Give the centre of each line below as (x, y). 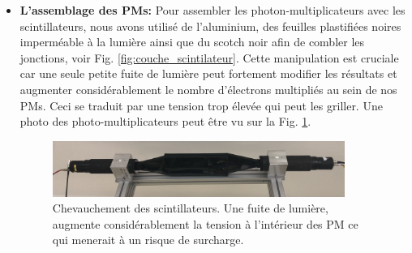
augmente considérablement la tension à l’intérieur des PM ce (205, 223)
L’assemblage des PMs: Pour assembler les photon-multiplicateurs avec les (212, 10)
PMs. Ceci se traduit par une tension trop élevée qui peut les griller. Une (201, 105)
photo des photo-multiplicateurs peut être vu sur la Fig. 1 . (165, 121)
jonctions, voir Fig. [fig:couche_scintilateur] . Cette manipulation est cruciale (209, 57)
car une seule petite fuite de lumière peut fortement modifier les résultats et (208, 73)
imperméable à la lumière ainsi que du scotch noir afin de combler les (192, 42)
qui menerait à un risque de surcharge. (148, 240)
